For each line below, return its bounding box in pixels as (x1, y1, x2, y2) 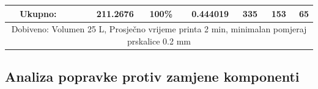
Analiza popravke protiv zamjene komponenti (5, 67, 300, 86)
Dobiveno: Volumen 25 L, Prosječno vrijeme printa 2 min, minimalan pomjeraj (11, 23, 307, 35)
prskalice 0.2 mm (127, 34, 191, 47)
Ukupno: (20, 7, 57, 20)
